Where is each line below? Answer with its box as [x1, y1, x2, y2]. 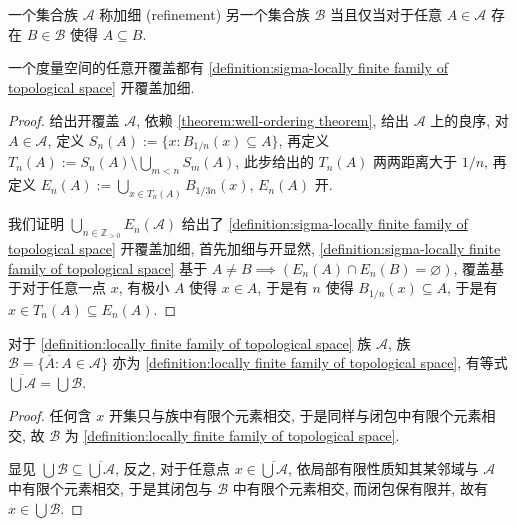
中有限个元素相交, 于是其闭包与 [8, 478, 213, 499]
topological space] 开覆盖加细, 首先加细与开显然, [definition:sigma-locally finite [8, 238, 501, 259]
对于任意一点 [21, 277, 106, 298]
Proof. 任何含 [8, 405, 92, 426]
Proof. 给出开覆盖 [8, 110, 120, 131]
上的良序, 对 [430, 110, 509, 131]
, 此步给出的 [235, 151, 314, 172]
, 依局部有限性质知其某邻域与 [288, 458, 479, 479]
